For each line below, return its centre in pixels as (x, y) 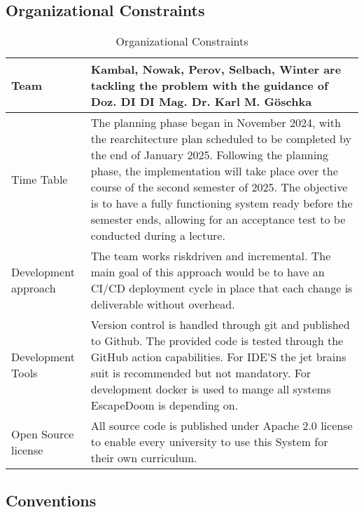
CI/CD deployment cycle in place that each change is (222, 288)
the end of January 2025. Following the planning (210, 155)
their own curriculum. (144, 458)
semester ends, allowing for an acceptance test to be (218, 220)
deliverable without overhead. (163, 304)
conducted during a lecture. (158, 236)
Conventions (51, 500)
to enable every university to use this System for (209, 442)
